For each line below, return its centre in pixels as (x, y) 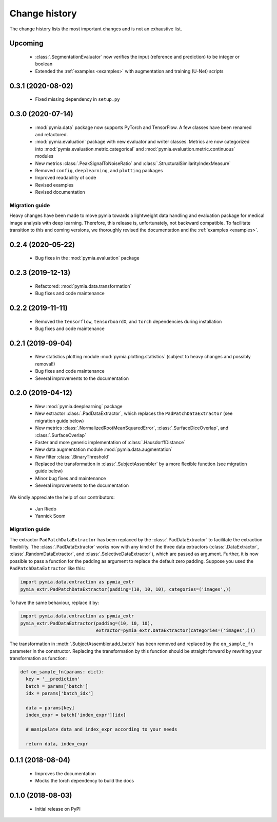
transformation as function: (38, 659)
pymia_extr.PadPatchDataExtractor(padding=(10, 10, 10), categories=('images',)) (126, 589)
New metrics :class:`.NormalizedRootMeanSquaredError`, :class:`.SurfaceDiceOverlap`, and (132, 428)
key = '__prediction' (53, 679)
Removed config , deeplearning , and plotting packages (99, 170)
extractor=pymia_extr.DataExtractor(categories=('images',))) (176, 631)
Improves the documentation (65, 773)
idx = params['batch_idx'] (60, 693)
